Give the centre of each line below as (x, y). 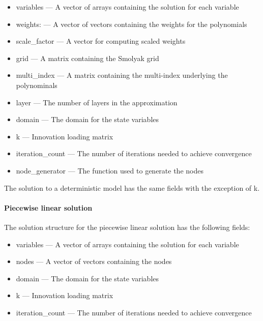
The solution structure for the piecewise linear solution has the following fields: (127, 227)
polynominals (37, 85)
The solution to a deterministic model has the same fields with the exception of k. (132, 187)
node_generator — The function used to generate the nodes (110, 170)
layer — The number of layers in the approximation (97, 102)
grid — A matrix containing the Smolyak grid (87, 58)
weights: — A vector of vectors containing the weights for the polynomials (131, 24)
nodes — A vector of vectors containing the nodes (94, 261)
